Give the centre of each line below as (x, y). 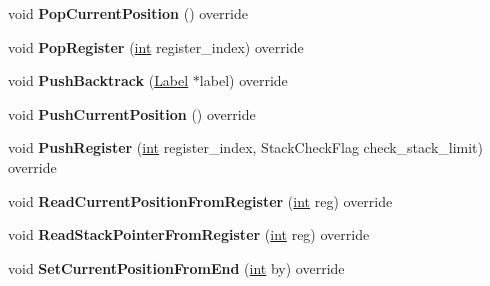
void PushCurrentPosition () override (132, 113)
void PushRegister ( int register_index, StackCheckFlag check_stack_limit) (246, 147)
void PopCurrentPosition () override (128, 13)
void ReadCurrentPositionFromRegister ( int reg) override (200, 200)
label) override (243, 80)
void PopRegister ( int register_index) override (156, 46)
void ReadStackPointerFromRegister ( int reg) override (189, 234)
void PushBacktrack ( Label (98, 80)
